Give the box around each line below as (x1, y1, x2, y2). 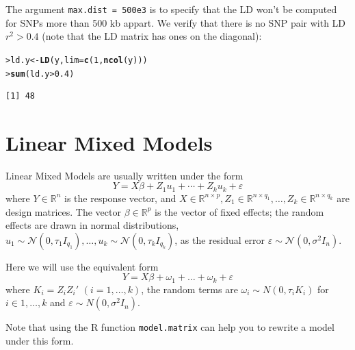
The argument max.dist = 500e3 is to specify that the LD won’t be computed (5, 2, 337, 16)
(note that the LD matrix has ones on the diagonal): (42, 29, 262, 43)
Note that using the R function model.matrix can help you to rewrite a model (5, 320, 334, 334)
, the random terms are (141, 282, 238, 296)
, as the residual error (174, 232, 265, 247)
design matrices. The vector (5, 204, 121, 218)
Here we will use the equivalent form (5, 259, 159, 273)
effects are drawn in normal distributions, (5, 218, 179, 232)
